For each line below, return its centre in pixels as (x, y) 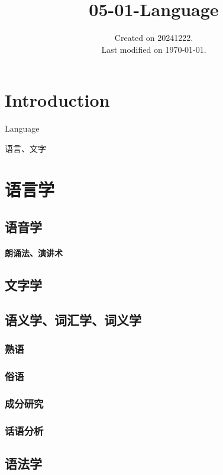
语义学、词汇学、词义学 (73, 319)
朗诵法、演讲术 (34, 253)
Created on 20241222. (154, 38)
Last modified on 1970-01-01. (154, 49)
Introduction (57, 100)
